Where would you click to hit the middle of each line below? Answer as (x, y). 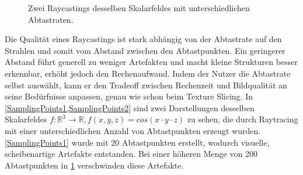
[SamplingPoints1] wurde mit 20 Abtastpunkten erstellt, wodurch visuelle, (137, 142)
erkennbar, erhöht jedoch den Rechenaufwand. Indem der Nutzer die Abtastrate (148, 73)
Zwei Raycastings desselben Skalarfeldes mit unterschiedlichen (139, 8)
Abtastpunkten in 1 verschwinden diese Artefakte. (94, 165)
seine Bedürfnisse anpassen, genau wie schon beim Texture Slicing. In (129, 96)
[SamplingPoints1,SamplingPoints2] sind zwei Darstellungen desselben (130, 107)
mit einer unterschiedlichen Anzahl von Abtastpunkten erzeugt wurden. (133, 130)
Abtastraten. (51, 19)
